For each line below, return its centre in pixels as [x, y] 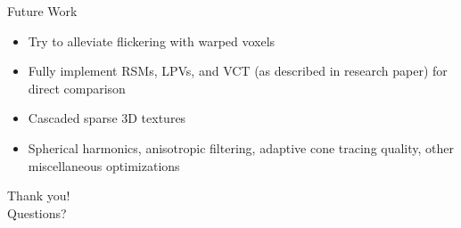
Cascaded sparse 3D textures [107, 118]
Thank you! [39, 195]
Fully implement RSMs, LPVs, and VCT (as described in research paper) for [238, 71]
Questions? [37, 212]
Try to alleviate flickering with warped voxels [152, 41]
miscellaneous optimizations [104, 165]
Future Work [42, 11]
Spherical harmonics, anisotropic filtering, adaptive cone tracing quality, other [241, 147]
